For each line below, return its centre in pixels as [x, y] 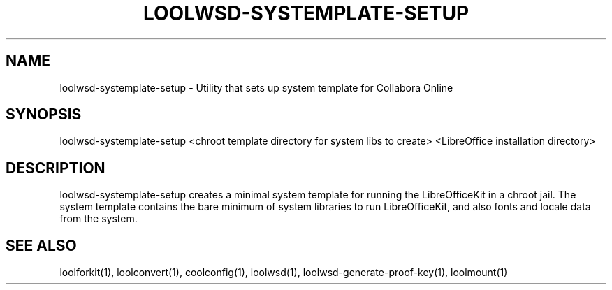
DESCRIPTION [56, 168]
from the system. [99, 219]
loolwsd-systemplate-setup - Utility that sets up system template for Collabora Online [256, 87]
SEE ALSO [41, 245]
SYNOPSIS [44, 115]
